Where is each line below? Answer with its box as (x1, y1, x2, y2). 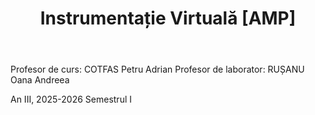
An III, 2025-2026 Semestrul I (10, 93, 133, 106)
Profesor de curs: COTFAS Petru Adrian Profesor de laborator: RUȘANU (10, 63, 305, 76)
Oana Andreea (10, 74, 70, 86)
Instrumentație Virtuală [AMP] (39, 7, 297, 30)
